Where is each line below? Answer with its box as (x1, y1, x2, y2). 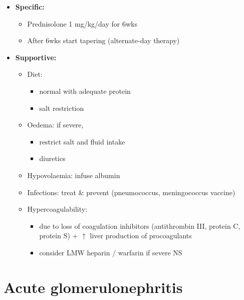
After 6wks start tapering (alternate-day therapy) (27, 35, 180, 46)
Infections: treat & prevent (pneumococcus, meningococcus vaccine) (27, 187, 235, 197)
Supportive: (15, 52, 57, 62)
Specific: (15, 2, 45, 12)
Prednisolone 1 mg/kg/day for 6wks (27, 18, 137, 29)
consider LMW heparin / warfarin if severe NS (39, 247, 182, 257)
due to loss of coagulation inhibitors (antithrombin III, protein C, (39, 220, 240, 231)
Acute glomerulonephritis (4, 276, 183, 297)
